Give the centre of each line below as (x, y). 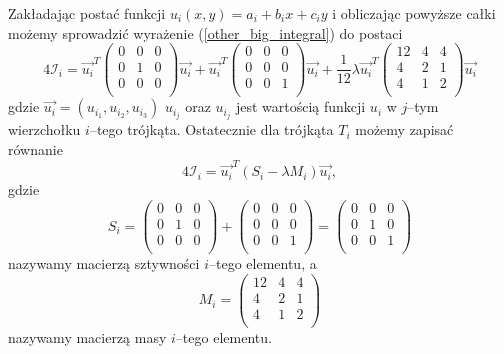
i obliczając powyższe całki (414, 13)
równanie (35, 149)
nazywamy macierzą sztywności (104, 263)
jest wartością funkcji (300, 106)
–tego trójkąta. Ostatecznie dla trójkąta (211, 129)
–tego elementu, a (262, 263)
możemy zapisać (404, 129)
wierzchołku (44, 129)
